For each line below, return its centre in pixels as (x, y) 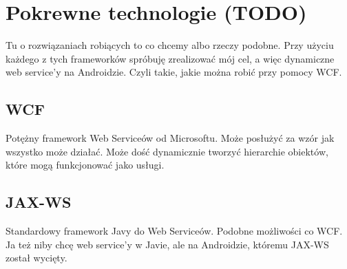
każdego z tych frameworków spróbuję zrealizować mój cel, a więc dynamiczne (170, 58)
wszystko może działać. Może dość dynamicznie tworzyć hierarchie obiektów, (167, 151)
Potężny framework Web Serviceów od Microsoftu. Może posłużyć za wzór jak (170, 138)
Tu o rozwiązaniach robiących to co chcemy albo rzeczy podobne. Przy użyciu (170, 45)
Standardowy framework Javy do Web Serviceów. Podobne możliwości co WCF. (174, 231)
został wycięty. (36, 258)
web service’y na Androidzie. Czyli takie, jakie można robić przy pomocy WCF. (174, 72)
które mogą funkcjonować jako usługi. (85, 165)
